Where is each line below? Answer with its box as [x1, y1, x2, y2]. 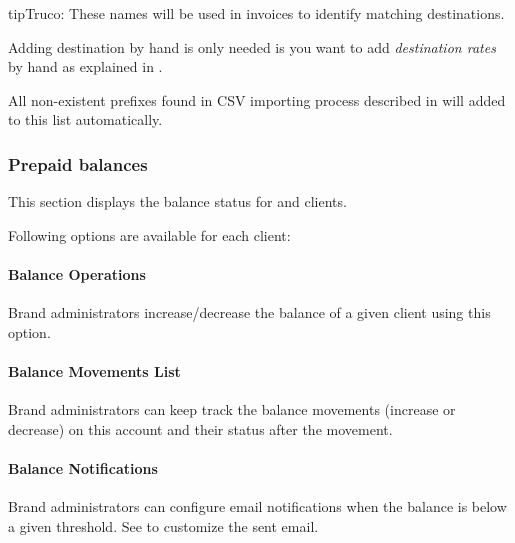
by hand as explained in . [8, 56, 163, 77]
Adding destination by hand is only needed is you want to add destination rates [8, 36, 496, 57]
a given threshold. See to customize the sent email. [8, 515, 319, 536]
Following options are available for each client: [8, 224, 291, 245]
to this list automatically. [8, 109, 163, 130]
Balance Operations [8, 263, 146, 284]
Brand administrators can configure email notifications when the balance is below [8, 496, 507, 517]
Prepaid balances [8, 151, 148, 176]
